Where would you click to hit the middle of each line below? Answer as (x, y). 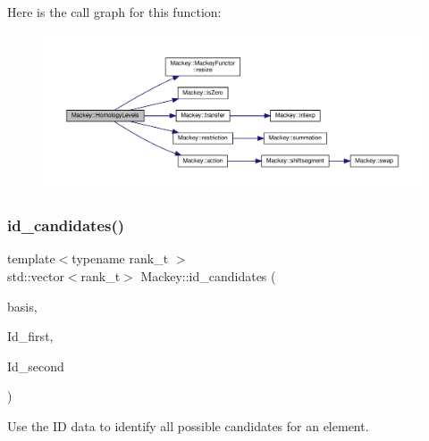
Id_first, (30, 336)
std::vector (36, 275)
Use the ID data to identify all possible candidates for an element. (188, 425)
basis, (22, 306)
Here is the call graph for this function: (114, 12)
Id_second (36, 366)
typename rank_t (120, 258)
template (31, 258)
